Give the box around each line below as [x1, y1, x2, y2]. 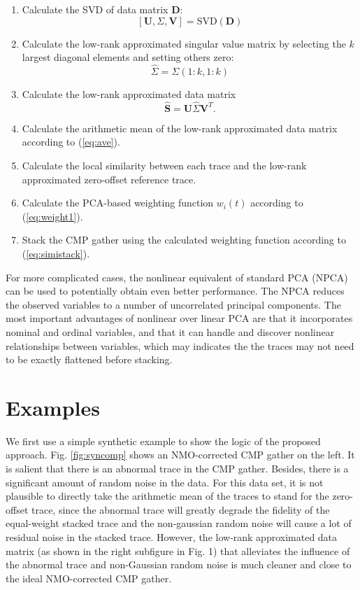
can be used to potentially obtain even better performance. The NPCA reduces [6, 283, 345, 298]
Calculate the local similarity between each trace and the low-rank [22, 158, 307, 172]
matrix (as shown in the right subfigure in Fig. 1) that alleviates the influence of [6, 543, 350, 558]
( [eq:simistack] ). [22, 246, 90, 260]
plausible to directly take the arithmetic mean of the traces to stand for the [6, 489, 329, 503]
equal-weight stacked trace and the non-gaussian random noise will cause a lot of [6, 516, 352, 531]
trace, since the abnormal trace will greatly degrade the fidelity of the [31, 502, 330, 517]
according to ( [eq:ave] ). [22, 134, 120, 149]
